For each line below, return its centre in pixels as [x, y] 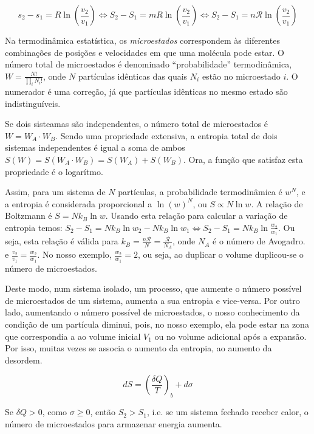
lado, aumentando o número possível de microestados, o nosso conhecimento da [152, 312]
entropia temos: [34, 227]
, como [55, 412]
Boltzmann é [29, 215]
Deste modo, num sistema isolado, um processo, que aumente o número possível [153, 288]
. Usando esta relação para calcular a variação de [196, 215]
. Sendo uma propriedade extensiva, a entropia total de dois [166, 135]
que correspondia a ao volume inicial [73, 336]
